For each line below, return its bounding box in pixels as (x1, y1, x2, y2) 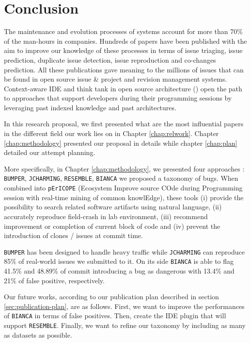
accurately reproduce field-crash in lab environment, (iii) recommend (4, 211, 208, 221)
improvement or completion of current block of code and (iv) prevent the (4, 221, 220, 231)
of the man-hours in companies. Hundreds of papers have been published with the (4, 35, 247, 46)
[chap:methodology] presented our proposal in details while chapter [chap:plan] (4, 137, 237, 148)
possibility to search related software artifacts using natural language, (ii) (4, 202, 222, 212)
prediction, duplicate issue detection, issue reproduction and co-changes (4, 54, 216, 65)
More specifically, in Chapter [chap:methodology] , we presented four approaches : (4, 163, 245, 173)
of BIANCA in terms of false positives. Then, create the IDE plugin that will (4, 310, 226, 321)
